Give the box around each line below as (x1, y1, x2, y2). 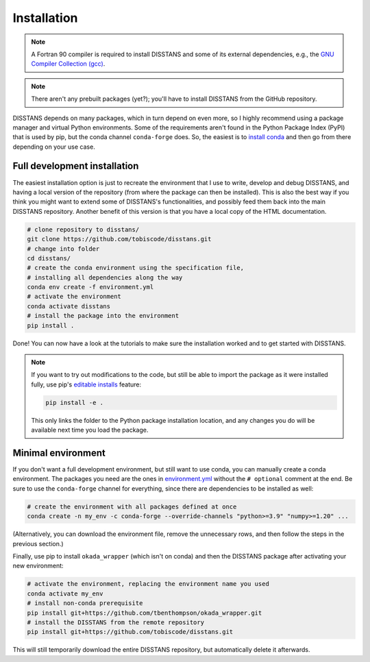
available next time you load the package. (31, 426, 149, 434)
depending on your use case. (12, 143, 95, 151)
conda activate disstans (27, 302, 111, 310)
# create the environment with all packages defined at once (27, 502, 237, 511)
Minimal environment (12, 447, 106, 458)
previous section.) (12, 539, 64, 548)
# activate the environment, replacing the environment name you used (27, 580, 270, 588)
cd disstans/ (27, 254, 71, 262)
